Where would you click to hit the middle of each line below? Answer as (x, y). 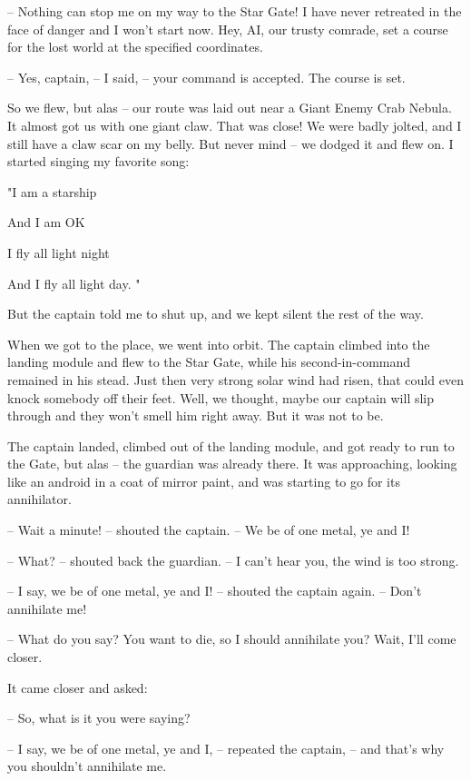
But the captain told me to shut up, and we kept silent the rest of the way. (216, 314)
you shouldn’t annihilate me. (87, 766)
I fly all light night (59, 252)
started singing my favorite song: (98, 161)
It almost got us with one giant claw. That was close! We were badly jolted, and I (235, 125)
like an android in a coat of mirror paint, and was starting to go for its (204, 481)
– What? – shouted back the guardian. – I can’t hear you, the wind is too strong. (233, 560)
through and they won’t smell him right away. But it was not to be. (196, 415)
